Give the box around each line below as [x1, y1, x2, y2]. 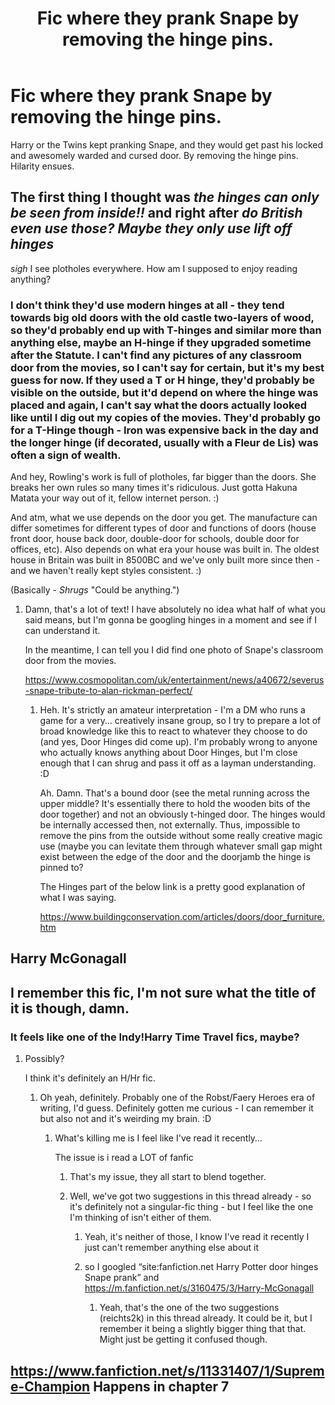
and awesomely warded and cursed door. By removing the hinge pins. [10, 149, 299, 161]
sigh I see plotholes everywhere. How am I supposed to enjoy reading [10, 262, 298, 274]
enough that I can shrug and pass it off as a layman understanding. [39, 757, 317, 769]
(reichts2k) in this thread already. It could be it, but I [99, 1312, 313, 1324]
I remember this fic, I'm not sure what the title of [10, 984, 317, 1001]
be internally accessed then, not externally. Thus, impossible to [39, 819, 301, 831]
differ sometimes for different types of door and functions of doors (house [10, 522, 317, 534]
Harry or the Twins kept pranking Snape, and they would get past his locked [10, 138, 324, 151]
